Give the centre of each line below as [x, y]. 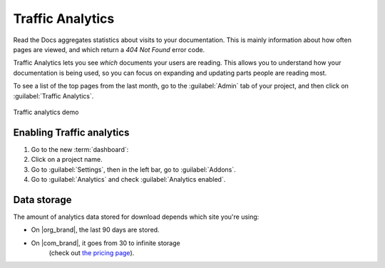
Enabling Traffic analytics [71, 132]
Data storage [42, 200]
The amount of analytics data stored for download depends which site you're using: [136, 217]
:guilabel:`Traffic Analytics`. [53, 96]
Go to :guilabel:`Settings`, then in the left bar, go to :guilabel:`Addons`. [134, 169]
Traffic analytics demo [46, 112]
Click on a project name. [67, 160]
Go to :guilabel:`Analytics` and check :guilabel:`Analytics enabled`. [128, 179]
